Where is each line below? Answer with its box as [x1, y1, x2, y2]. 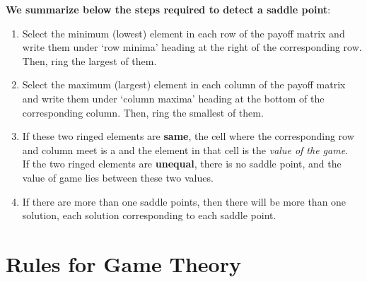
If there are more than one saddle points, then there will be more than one [22, 194, 346, 208]
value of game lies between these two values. [22, 170, 214, 184]
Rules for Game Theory [6, 249, 241, 278]
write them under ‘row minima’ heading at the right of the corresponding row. [22, 40, 362, 54]
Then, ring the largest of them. [22, 53, 157, 68]
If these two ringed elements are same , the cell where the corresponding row [22, 129, 354, 143]
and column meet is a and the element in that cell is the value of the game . [22, 142, 348, 157]
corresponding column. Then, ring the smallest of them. [22, 105, 264, 119]
